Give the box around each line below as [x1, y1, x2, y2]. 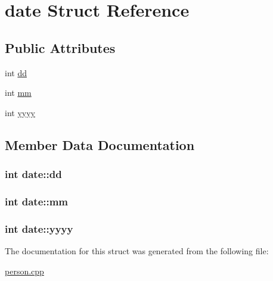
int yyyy [5, 106, 35, 118]
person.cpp [5, 264, 44, 277]
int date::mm [5, 193, 69, 208]
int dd [5, 66, 27, 79]
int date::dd [5, 167, 62, 182]
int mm [5, 86, 32, 99]
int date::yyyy [5, 221, 73, 236]
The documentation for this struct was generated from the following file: [5, 245, 269, 257]
